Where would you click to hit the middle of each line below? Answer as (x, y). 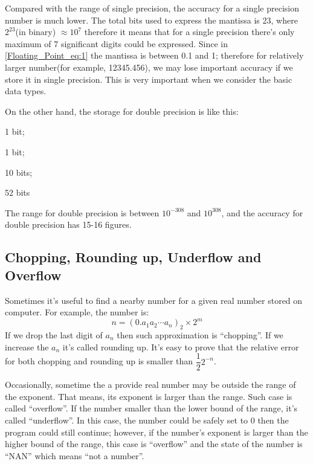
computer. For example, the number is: (77, 312)
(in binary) (36, 32)
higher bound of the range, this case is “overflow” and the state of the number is (154, 444)
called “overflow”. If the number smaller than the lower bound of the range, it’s (151, 408)
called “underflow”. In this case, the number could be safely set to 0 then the (147, 420)
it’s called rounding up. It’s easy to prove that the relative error (181, 346)
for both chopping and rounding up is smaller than (99, 361)
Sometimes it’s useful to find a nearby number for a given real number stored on (154, 300)
